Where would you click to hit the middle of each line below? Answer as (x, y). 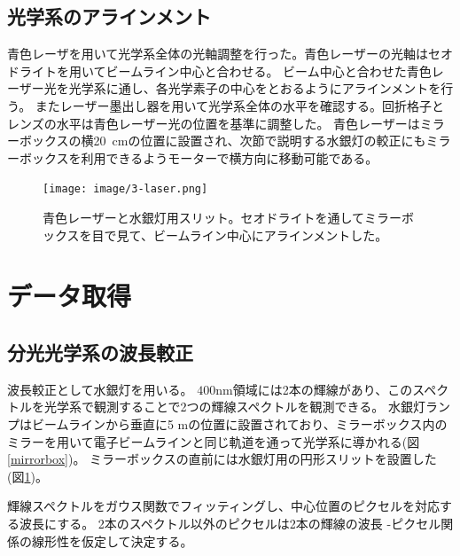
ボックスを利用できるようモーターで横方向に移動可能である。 (199, 157)
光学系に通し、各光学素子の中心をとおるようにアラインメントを (255, 88)
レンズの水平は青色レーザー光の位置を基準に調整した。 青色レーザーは (214, 123)
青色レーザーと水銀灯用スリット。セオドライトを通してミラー (222, 218)
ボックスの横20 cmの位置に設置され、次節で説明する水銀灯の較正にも (222, 141)
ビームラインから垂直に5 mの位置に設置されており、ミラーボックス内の (239, 423)
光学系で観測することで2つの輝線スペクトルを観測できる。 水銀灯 (234, 407)
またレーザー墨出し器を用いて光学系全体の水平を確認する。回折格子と (240, 105)
